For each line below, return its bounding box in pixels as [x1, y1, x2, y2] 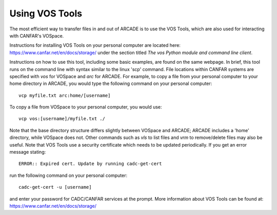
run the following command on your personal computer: [9, 172, 128, 178]
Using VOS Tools [9, 8, 82, 19]
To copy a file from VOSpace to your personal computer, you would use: [9, 104, 162, 110]
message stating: [9, 149, 46, 155]
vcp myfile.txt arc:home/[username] [18, 93, 111, 98]
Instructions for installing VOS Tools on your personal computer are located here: [9, 42, 181, 48]
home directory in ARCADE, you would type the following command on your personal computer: [9, 80, 212, 87]
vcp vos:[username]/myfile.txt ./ [18, 116, 105, 122]
